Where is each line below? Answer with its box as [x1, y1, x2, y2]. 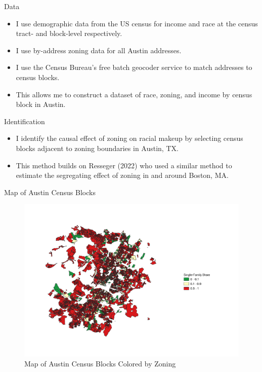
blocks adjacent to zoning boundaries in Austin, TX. [16, 142, 179, 153]
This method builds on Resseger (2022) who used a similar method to [16, 160, 232, 170]
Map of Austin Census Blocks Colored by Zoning [24, 358, 176, 368]
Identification [4, 116, 45, 126]
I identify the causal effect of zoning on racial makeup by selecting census [16, 133, 243, 143]
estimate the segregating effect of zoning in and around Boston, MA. [16, 170, 229, 180]
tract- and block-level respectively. [16, 28, 122, 39]
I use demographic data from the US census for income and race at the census [16, 18, 258, 28]
